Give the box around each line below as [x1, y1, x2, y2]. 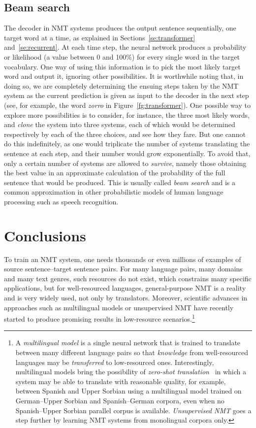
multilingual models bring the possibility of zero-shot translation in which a [15, 366, 247, 377]
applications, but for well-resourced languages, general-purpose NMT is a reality [4, 283, 246, 293]
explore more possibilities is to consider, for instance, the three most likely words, [4, 109, 250, 120]
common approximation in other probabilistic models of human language [4, 187, 224, 197]
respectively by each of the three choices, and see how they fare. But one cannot [4, 129, 246, 139]
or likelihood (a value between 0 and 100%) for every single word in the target [4, 51, 240, 62]
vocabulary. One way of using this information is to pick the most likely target [4, 61, 241, 71]
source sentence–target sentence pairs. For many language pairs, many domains [4, 263, 243, 274]
